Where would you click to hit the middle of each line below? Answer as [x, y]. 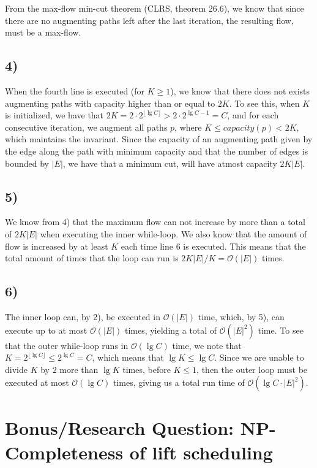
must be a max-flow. [43, 32]
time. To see [281, 330]
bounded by [27, 163]
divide [16, 369]
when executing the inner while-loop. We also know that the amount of [173, 233]
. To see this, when [264, 103]
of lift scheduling [201, 452]
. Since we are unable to [259, 357]
